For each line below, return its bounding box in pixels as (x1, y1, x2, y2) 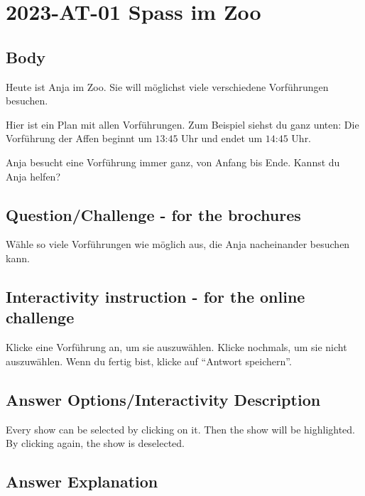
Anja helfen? (6, 168, 61, 183)
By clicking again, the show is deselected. (6, 436, 185, 451)
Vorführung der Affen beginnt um (6, 131, 152, 146)
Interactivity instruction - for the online (6, 285, 305, 307)
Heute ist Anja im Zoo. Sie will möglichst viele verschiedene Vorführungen (6, 79, 329, 94)
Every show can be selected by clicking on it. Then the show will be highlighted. (6, 421, 355, 436)
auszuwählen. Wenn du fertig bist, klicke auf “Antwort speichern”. (6, 353, 292, 368)
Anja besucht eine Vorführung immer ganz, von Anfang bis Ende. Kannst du (6, 154, 340, 169)
